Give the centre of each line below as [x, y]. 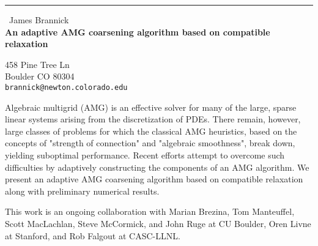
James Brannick [39, 20]
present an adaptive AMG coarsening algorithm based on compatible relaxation [154, 179]
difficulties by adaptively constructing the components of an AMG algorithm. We [157, 167]
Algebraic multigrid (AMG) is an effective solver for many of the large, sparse [151, 107]
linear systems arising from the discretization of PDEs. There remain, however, [153, 119]
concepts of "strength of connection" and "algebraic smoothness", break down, [150, 143]
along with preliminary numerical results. [82, 191]
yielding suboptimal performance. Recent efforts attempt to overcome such [145, 155]
